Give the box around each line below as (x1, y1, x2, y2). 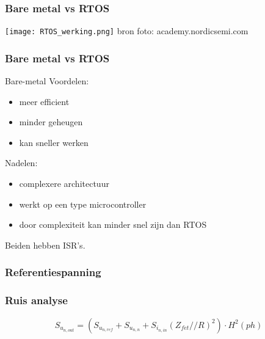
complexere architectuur (19, 177, 109, 190)
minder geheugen (19, 115, 83, 128)
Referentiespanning (5, 264, 101, 280)
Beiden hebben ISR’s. (5, 238, 85, 251)
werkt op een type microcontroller (19, 197, 147, 210)
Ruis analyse (5, 293, 68, 308)
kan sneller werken (19, 136, 89, 148)
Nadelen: (5, 156, 38, 169)
